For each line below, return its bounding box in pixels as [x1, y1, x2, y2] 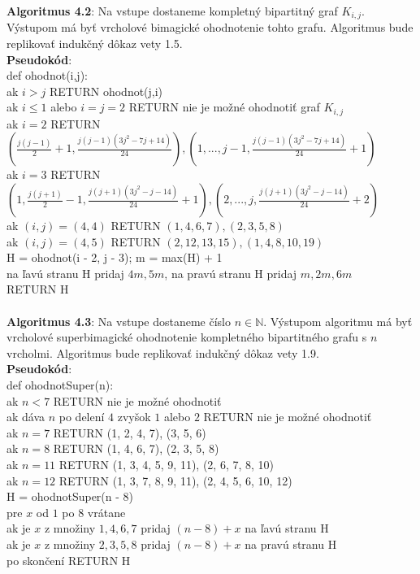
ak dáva [6, 408, 45, 425]
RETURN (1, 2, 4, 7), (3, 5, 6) [53, 424, 206, 441]
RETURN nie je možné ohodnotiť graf [128, 98, 320, 115]
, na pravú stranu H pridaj [164, 264, 297, 281]
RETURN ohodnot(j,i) [50, 82, 163, 99]
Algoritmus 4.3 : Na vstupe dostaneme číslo [6, 312, 232, 329]
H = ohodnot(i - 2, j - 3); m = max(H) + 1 [6, 249, 223, 266]
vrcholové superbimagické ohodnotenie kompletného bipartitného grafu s [6, 328, 367, 346]
